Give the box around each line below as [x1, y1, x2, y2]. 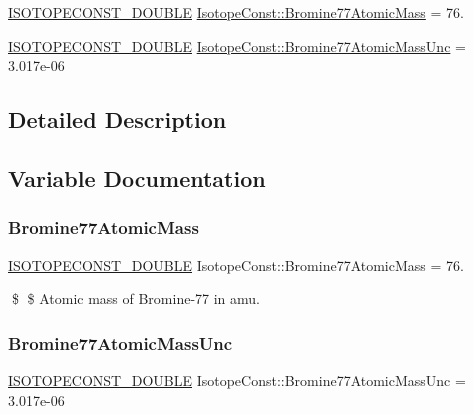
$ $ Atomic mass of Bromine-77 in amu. [11, 288, 261, 309]
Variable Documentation [8, 162, 266, 193]
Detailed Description [8, 104, 227, 135]
